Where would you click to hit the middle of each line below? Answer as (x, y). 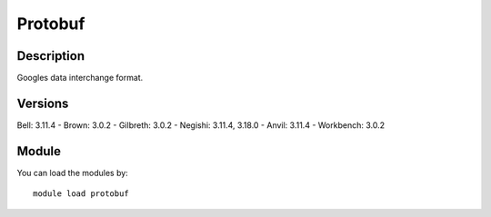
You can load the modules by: (73, 173)
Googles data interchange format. (80, 78)
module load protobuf (81, 194)
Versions (43, 103)
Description (51, 56)
